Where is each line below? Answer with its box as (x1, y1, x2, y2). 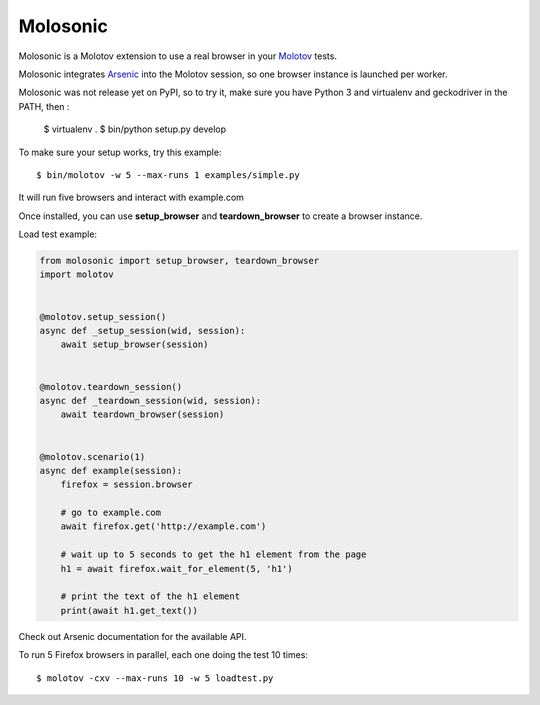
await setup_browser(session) (60, 339, 209, 350)
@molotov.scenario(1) (39, 451, 146, 462)
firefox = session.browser (60, 479, 194, 490)
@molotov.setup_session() (39, 311, 167, 322)
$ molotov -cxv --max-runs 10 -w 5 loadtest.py (36, 672, 274, 684)
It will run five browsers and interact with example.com (18, 191, 245, 204)
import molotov (39, 269, 114, 280)
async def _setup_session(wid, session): (39, 325, 246, 336)
